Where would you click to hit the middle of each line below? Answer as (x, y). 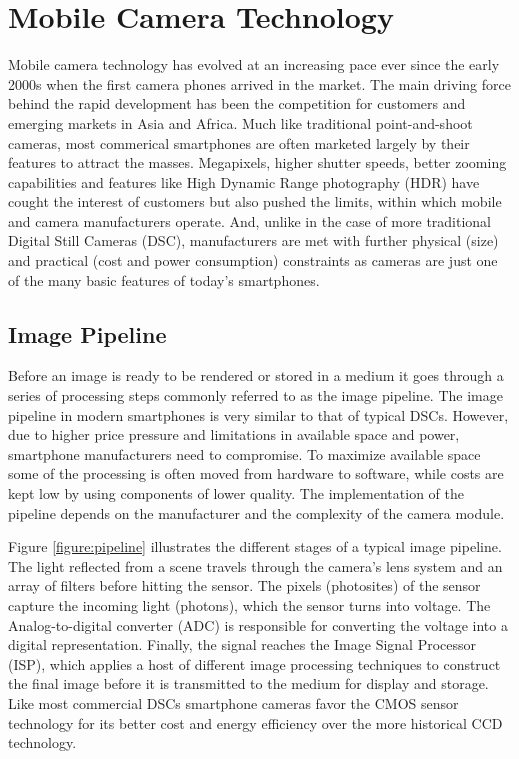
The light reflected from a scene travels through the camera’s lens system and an (255, 565)
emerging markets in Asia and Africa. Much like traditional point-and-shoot (240, 122)
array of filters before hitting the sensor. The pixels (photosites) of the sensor (244, 585)
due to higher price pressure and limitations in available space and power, (234, 434)
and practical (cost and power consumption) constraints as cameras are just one (253, 260)
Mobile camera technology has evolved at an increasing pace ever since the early (254, 64)
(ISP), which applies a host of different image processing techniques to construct (254, 663)
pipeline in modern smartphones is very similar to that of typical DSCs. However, (258, 414)
